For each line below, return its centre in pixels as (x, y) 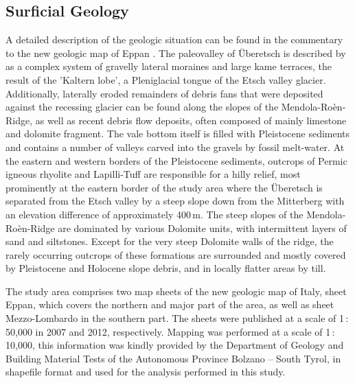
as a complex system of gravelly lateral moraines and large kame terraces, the (169, 66)
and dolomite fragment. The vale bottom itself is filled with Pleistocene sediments (178, 134)
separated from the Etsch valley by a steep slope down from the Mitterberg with (175, 201)
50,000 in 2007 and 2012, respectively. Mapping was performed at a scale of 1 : (170, 331)
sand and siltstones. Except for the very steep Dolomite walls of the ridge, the (170, 241)
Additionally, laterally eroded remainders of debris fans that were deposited (164, 93)
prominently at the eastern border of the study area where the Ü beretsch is (164, 187)
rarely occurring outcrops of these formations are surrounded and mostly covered (176, 254)
